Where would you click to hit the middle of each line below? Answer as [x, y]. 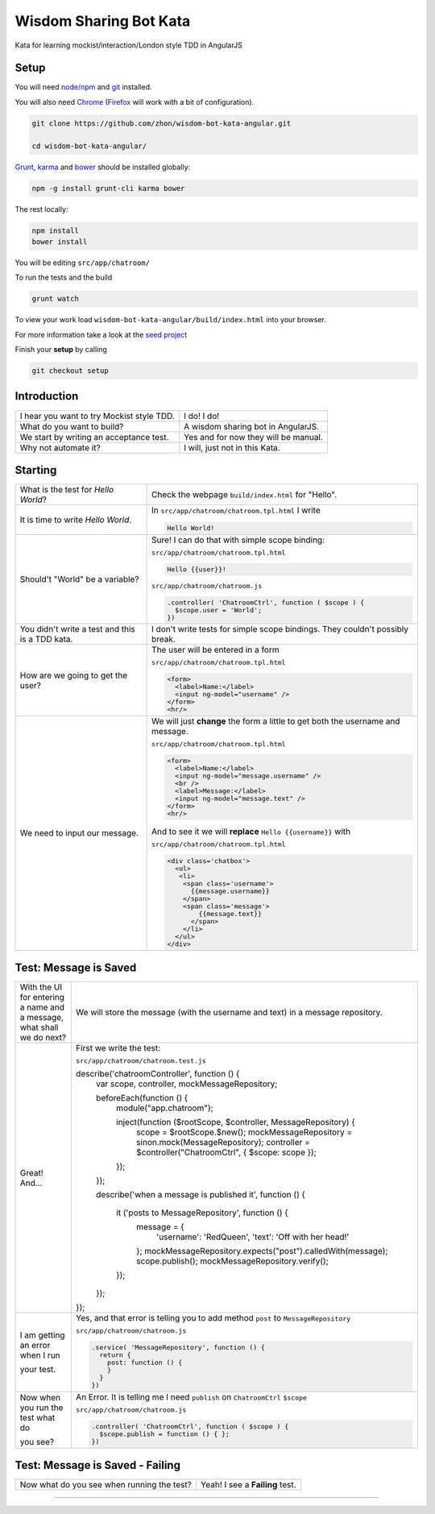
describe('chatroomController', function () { [157, 1074]
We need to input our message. [79, 833]
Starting [36, 470]
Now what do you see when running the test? [106, 1485]
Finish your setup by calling [61, 350]
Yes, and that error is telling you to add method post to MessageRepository [213, 1318]
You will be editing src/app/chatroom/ [83, 263]
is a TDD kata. [46, 639]
